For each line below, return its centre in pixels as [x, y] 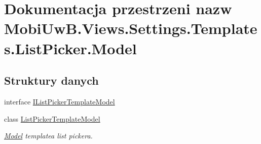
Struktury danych [51, 80]
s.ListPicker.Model [70, 48]
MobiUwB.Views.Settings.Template [131, 28]
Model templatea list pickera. [48, 136]
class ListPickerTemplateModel [52, 118]
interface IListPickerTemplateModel [60, 101]
